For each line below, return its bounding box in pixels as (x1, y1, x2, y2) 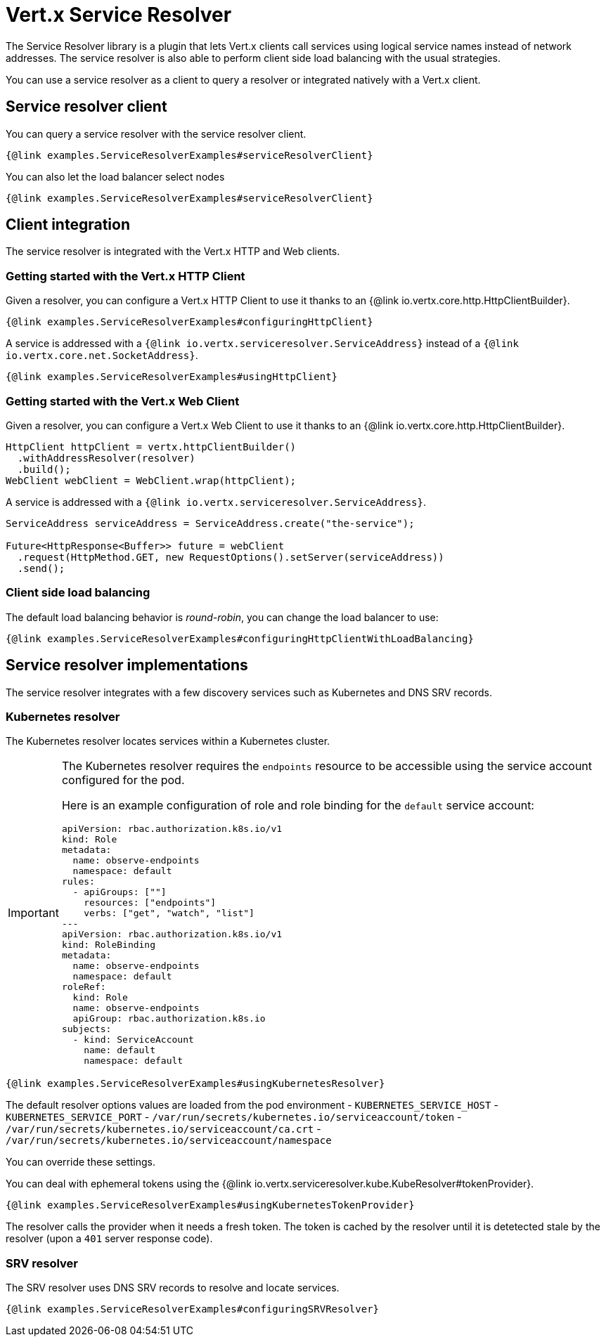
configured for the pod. (61, 773, 185, 788)
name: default (84, 1045, 156, 1056)
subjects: (61, 1024, 112, 1035)
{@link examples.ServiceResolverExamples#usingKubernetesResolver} (6, 1078, 385, 1090)
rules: (61, 876, 95, 887)
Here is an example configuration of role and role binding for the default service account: (61, 798, 534, 813)
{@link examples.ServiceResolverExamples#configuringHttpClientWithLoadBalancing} (6, 632, 474, 644)
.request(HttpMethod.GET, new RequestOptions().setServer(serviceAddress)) (17, 551, 444, 563)
